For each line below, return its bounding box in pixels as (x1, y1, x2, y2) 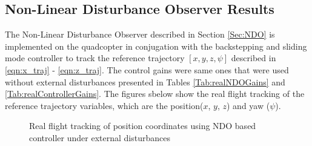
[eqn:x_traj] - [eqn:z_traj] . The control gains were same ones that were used (5, 63, 289, 76)
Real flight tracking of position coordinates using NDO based (29, 119, 256, 132)
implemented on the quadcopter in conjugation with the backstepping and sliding (5, 39, 307, 52)
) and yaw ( (226, 99, 270, 111)
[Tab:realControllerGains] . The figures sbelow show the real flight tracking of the (5, 87, 305, 100)
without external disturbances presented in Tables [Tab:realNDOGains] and (5, 75, 285, 88)
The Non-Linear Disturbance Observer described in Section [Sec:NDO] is (5, 28, 275, 41)
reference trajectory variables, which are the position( (5, 99, 204, 111)
